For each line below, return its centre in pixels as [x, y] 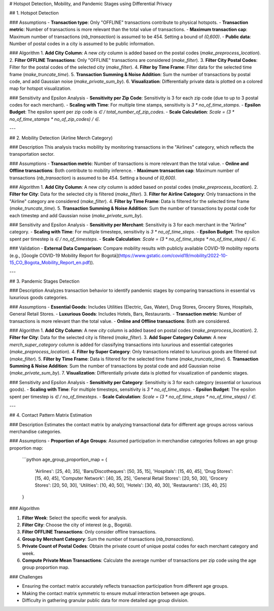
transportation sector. [32, 154]
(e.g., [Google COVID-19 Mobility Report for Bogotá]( [64, 255]
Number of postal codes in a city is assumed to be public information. [82, 44]
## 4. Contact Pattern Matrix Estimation [51, 415]
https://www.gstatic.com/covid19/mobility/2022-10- [174, 255]
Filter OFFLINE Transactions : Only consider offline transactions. [89, 532]
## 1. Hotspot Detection [34, 13]
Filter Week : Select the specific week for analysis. [75, 518]
